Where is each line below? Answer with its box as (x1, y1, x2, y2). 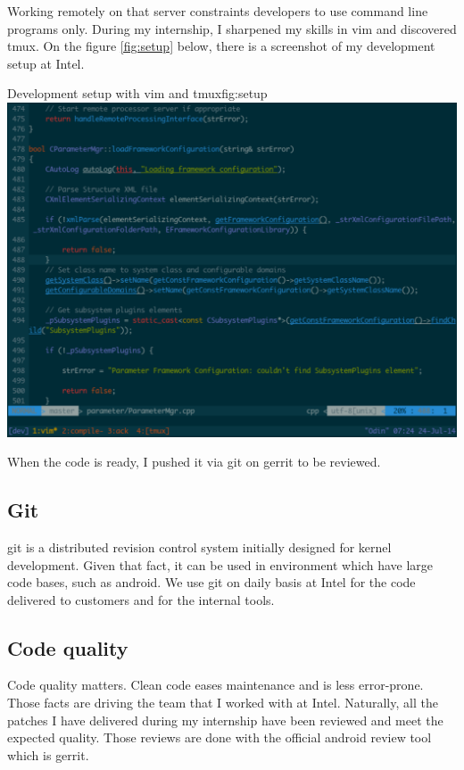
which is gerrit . (7, 745, 89, 764)
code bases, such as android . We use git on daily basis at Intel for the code (7, 573, 416, 592)
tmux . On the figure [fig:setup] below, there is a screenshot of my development (7, 37, 435, 55)
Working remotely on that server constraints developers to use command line (7, 2, 428, 20)
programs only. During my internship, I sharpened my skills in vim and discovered (7, 19, 457, 37)
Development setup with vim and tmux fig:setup (7, 84, 268, 103)
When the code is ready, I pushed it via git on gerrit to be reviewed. (7, 452, 381, 471)
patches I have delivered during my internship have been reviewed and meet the (7, 710, 443, 729)
